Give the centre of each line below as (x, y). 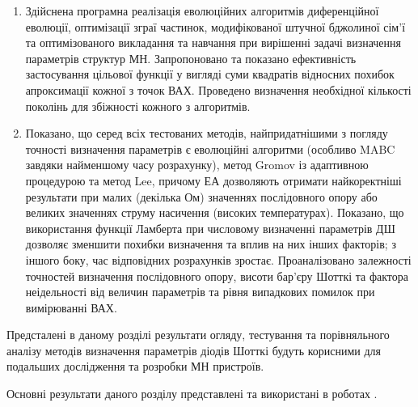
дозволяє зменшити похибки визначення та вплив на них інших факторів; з (211, 244)
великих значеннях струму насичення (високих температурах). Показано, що (215, 212)
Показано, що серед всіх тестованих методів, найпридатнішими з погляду (207, 133)
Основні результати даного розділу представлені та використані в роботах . (192, 394)
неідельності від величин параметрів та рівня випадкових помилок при (200, 292)
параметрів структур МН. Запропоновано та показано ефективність (191, 58)
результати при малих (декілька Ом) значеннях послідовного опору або (201, 196)
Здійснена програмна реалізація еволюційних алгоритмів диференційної (202, 11)
